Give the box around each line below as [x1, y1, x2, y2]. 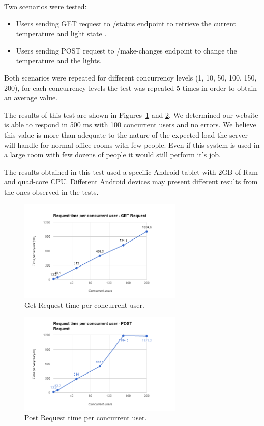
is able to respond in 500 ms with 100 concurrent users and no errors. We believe [4, 119, 256, 130]
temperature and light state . [16, 28, 107, 39]
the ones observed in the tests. [4, 186, 99, 197]
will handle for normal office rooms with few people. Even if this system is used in [4, 139, 260, 150]
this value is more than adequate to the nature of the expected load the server [4, 129, 248, 140]
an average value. [4, 92, 58, 103]
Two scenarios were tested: [4, 1, 87, 11]
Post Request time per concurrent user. [24, 412, 147, 423]
